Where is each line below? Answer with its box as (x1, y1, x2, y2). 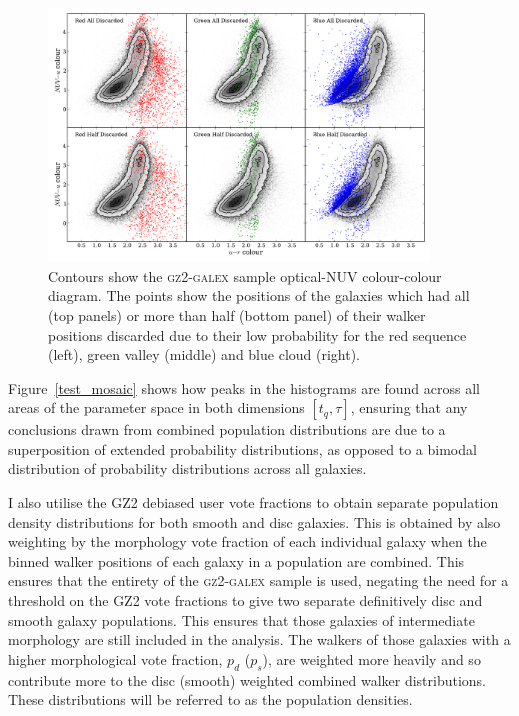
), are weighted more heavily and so (262, 648, 481, 669)
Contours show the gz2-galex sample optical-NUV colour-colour (48, 265, 442, 286)
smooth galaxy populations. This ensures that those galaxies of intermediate (8, 609, 475, 630)
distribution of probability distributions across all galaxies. (8, 458, 367, 479)
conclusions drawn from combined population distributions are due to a (8, 419, 446, 440)
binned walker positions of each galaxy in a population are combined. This (8, 550, 465, 571)
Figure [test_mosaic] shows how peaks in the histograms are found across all (8, 377, 480, 398)
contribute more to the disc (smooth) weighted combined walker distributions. (8, 669, 487, 690)
